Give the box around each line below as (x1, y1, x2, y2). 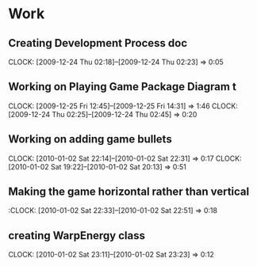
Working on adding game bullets (8, 132, 172, 146)
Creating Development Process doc (8, 36, 188, 50)
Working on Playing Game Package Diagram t (8, 80, 236, 93)
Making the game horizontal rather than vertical (8, 185, 250, 199)
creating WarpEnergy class (8, 229, 145, 242)
